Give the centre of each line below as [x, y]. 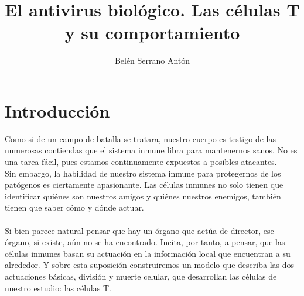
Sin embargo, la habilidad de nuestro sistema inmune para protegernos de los [143, 173]
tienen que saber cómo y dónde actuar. [74, 207]
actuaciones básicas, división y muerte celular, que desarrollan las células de [141, 276]
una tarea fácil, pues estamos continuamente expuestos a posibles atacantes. [141, 162]
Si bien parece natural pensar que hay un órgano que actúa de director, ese [139, 230]
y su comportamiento [152, 32]
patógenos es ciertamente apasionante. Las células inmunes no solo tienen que [144, 185]
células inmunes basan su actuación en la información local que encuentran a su [148, 253]
